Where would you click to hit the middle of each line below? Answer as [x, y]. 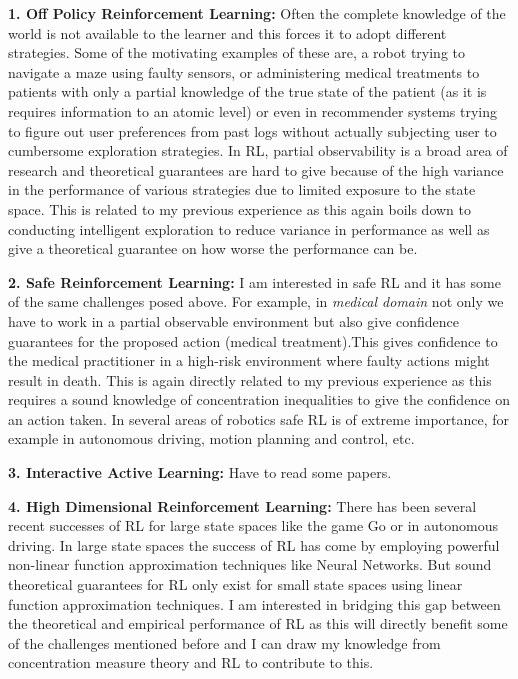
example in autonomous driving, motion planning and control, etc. [211, 438]
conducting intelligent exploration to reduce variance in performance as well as [249, 228]
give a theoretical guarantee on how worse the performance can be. [213, 248]
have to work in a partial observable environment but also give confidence [234, 320]
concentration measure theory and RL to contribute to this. [191, 662]
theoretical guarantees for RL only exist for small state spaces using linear [235, 584]
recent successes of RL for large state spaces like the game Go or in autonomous [253, 525]
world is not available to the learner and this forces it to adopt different [227, 32]
